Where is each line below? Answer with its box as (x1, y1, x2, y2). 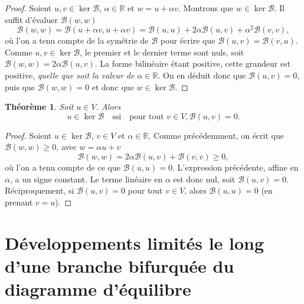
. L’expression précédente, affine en (172, 161, 299, 174)
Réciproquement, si (5, 184, 74, 197)
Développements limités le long (5, 230, 264, 254)
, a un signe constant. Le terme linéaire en (9, 172, 163, 185)
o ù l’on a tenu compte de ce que (5, 161, 120, 174)
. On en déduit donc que (158, 69, 246, 81)
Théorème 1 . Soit (5, 100, 74, 113)
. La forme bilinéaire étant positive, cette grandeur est (94, 57, 291, 70)
